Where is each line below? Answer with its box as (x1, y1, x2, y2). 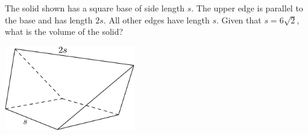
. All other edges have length (103, 13, 210, 26)
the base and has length (5, 13, 93, 26)
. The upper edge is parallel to (191, 2, 303, 14)
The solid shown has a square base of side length (5, 2, 184, 14)
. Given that (216, 13, 262, 26)
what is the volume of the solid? (5, 25, 124, 38)
